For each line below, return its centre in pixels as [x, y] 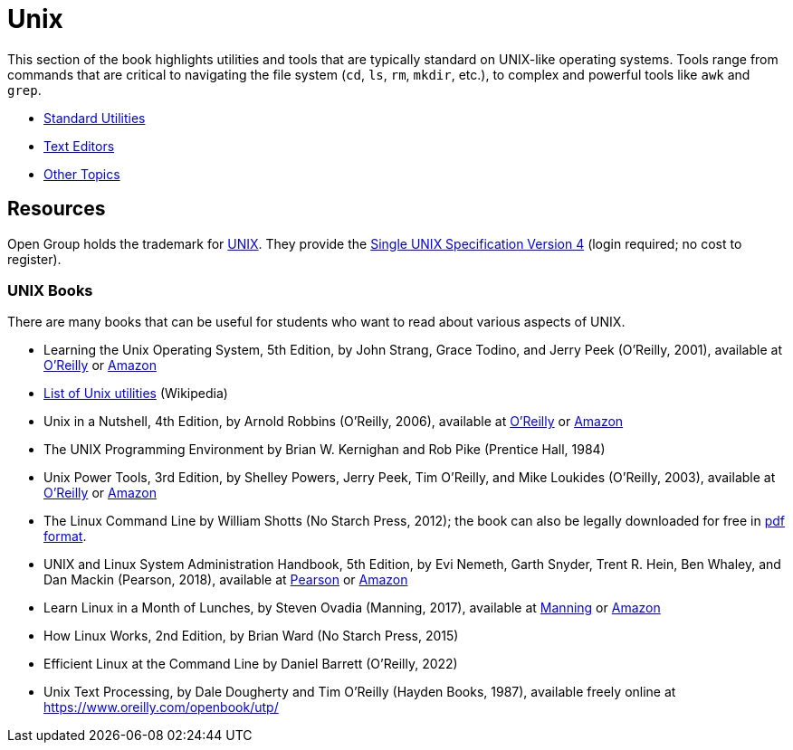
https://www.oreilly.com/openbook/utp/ [161, 707]
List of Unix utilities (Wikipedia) [136, 394]
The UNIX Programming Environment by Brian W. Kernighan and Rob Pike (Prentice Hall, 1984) [325, 450]
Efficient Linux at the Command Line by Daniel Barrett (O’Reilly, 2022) [251, 664]
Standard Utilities [95, 118]
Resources [57, 209]
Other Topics [82, 174]
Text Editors [79, 146]
